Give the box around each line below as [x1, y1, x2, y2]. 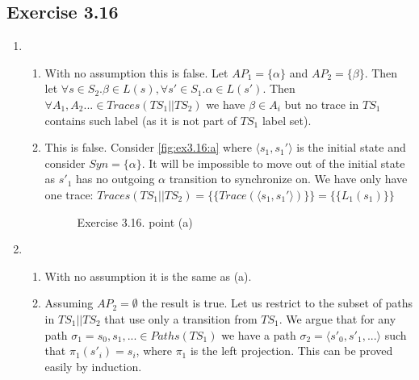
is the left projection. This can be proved [190, 342, 393, 359]
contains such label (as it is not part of [44, 111, 237, 128]
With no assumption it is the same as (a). [44, 267, 252, 284]
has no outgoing [76, 170, 155, 187]
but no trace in [284, 95, 359, 112]
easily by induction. [44, 357, 142, 374]
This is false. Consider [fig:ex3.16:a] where [44, 139, 252, 156]
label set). [262, 111, 312, 128]
